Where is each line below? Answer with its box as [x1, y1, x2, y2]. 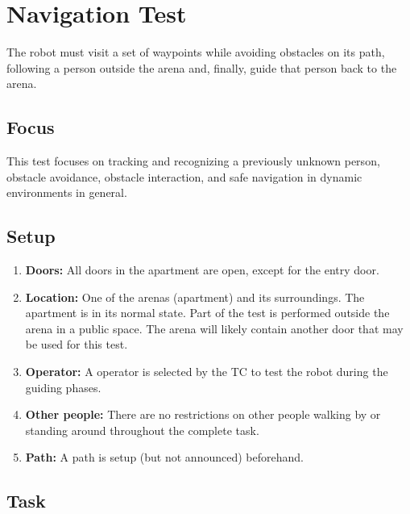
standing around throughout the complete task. [25, 421, 259, 438]
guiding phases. [25, 378, 101, 395]
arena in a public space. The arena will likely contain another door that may [25, 320, 404, 336]
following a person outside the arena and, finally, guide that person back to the [6, 59, 397, 76]
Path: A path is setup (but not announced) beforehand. [25, 449, 304, 466]
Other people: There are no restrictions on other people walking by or [25, 406, 381, 423]
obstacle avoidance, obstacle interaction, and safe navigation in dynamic [6, 168, 362, 185]
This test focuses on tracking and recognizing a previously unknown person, [6, 153, 380, 169]
